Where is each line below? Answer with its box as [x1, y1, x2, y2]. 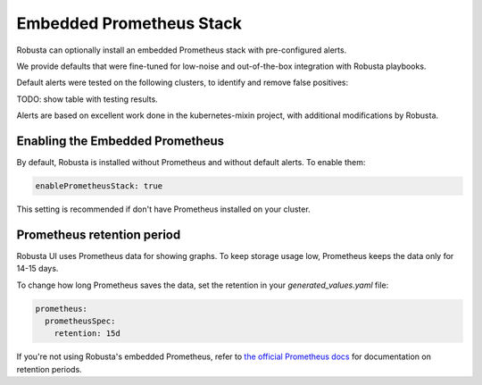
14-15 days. [16, 264, 59, 274]
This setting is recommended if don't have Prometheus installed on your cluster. [16, 204, 312, 214]
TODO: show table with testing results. [16, 94, 158, 105]
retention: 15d [54, 329, 120, 339]
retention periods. [16, 364, 82, 374]
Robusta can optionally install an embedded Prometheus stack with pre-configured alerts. [16, 45, 347, 55]
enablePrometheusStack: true [35, 181, 163, 191]
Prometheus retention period [16, 227, 181, 242]
